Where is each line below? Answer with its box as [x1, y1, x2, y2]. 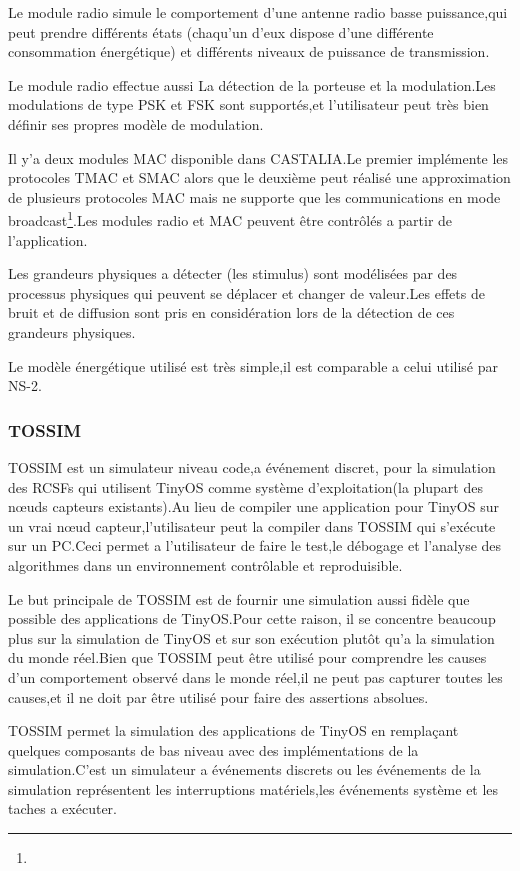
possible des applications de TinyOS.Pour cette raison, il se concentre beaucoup [8, 608, 496, 629]
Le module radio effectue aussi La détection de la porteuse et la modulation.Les [8, 74, 496, 95]
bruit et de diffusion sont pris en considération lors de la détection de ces [8, 302, 455, 323]
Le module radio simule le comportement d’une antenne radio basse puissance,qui [8, 2, 508, 22]
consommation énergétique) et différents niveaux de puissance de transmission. [8, 41, 490, 62]
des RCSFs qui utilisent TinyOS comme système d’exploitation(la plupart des [8, 476, 483, 497]
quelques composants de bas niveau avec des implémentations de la [8, 739, 419, 760]
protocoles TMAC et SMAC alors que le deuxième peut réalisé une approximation [8, 167, 511, 188]
